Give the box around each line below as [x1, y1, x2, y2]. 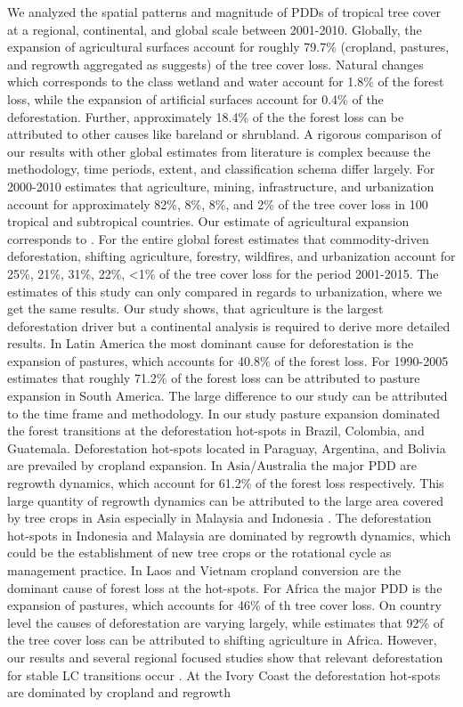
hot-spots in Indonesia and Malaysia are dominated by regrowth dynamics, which [7, 525, 451, 544]
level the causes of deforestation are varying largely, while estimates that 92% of [7, 613, 444, 631]
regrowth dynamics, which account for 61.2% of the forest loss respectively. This [7, 474, 444, 492]
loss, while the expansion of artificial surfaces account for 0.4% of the [7, 89, 384, 108]
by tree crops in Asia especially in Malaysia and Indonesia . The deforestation [7, 508, 432, 527]
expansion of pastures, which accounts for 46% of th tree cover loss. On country [7, 596, 442, 614]
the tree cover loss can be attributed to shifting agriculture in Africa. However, [7, 630, 437, 649]
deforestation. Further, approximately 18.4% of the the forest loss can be [7, 107, 404, 126]
